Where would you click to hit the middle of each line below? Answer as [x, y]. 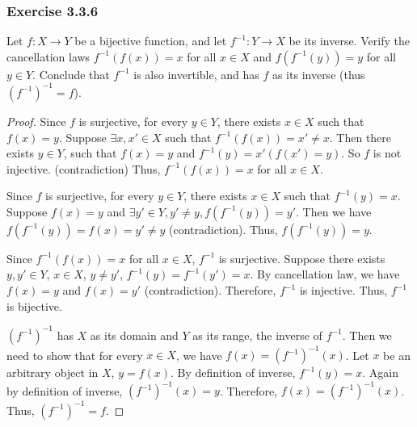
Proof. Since [36, 121]
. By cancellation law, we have [325, 274]
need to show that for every [75, 355]
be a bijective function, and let [151, 41]
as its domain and [134, 335]
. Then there [360, 137]
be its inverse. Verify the [349, 41]
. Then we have [333, 211]
